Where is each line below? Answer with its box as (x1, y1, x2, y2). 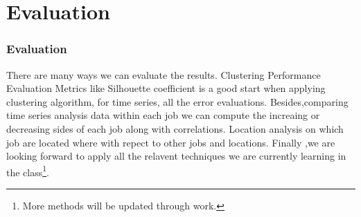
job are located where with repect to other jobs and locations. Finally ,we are (6, 135, 335, 149)
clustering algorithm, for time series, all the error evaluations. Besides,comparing (6, 94, 349, 108)
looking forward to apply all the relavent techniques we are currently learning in (6, 149, 346, 163)
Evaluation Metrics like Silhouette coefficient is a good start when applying (6, 81, 326, 95)
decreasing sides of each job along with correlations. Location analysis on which (6, 121, 344, 135)
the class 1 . (6, 162, 49, 179)
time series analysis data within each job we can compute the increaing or (6, 108, 320, 122)
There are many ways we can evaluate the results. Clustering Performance (6, 67, 321, 82)
